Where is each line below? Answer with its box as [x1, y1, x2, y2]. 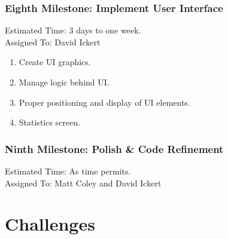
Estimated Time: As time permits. [5, 165, 131, 177]
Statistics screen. [19, 116, 80, 128]
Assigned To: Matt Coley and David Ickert [5, 176, 162, 189]
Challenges [5, 212, 95, 236]
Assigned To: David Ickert [5, 35, 101, 48]
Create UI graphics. [19, 56, 91, 68]
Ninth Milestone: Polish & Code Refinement [5, 141, 224, 156]
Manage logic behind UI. [19, 76, 110, 88]
